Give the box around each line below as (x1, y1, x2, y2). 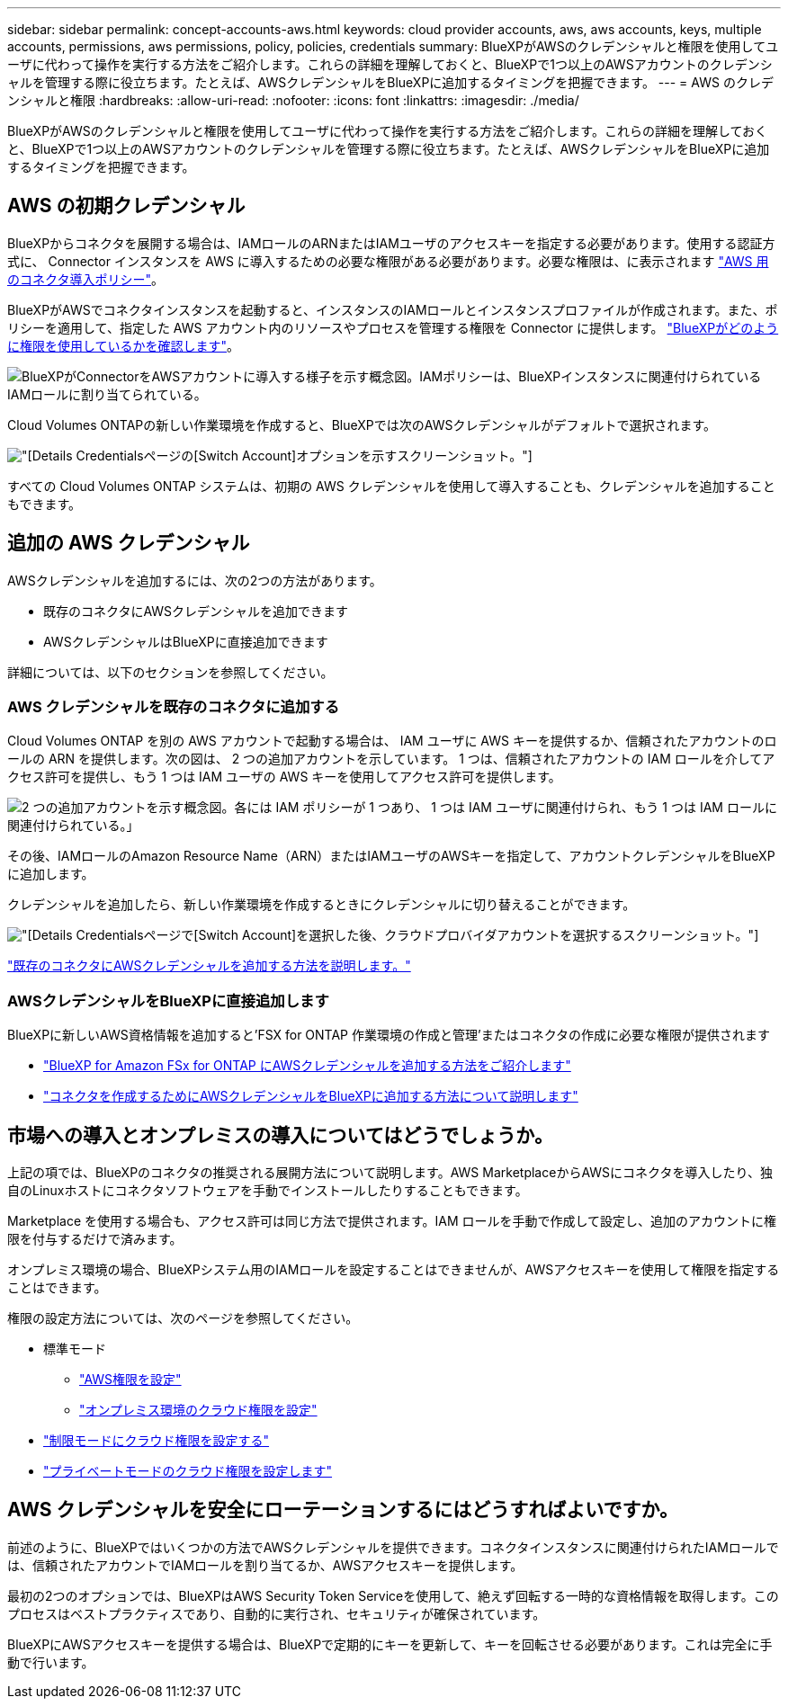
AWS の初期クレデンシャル (7, 194, 246, 218)
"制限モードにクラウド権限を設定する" (43, 1433, 270, 1449)
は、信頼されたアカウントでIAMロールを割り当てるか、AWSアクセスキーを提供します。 (7, 1557, 524, 1573)
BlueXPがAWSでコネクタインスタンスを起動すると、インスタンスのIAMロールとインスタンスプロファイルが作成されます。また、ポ (7, 301, 778, 317)
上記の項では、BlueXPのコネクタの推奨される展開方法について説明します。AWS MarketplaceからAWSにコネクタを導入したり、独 (7, 1165, 773, 1181)
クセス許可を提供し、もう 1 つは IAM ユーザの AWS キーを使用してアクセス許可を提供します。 (7, 769, 561, 785)
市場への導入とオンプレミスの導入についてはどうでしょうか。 (7, 1123, 553, 1147)
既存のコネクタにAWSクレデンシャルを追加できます (43, 603, 349, 619)
